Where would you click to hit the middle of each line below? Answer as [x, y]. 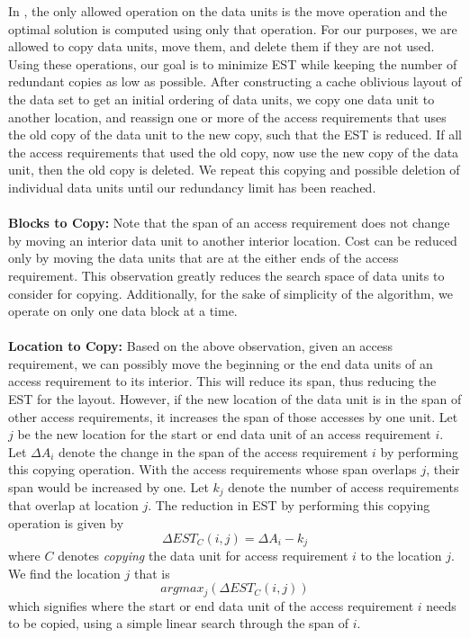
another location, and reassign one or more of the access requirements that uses [227, 117]
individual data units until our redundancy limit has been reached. [192, 187]
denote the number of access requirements [343, 487]
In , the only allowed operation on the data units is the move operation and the [228, 11]
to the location [401, 556]
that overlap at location [73, 505]
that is [152, 573]
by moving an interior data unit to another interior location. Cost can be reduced [233, 240]
